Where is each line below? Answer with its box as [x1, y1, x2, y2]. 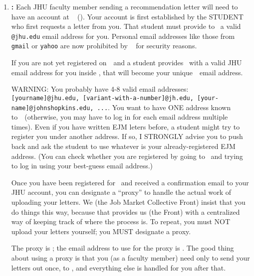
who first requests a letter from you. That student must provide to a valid [11, 21, 241, 31]
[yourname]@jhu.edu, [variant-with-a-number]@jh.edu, [11, 94, 194, 102]
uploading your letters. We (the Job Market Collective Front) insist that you [11, 196, 246, 207]
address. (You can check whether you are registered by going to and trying [11, 150, 243, 161]
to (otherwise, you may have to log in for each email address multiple [11, 112, 228, 122]
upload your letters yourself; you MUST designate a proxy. [11, 226, 191, 236]
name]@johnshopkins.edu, [11, 104, 94, 112]
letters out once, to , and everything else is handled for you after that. [11, 262, 226, 273]
